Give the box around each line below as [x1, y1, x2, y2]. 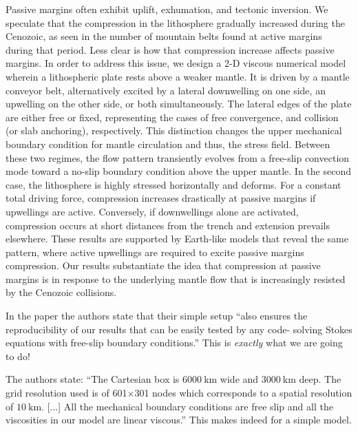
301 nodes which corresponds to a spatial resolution [134, 386, 352, 400]
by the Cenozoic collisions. [6, 285, 117, 299]
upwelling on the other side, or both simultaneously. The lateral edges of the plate [6, 96, 352, 111]
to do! [6, 348, 30, 363]
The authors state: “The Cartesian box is [6, 372, 180, 386]
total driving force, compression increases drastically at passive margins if [6, 191, 316, 205]
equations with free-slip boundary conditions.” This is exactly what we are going [6, 335, 343, 350]
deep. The [299, 372, 341, 386]
